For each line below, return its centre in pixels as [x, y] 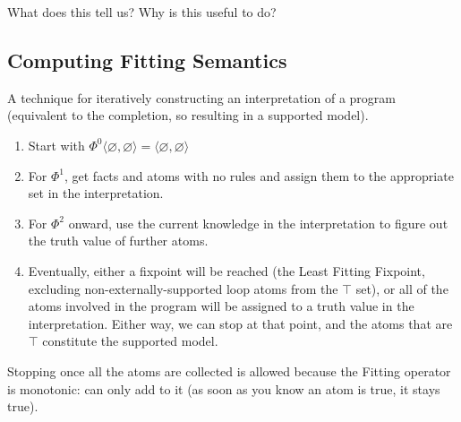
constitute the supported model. [130, 341]
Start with [56, 145]
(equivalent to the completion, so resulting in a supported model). [188, 115]
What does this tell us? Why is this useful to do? [142, 12]
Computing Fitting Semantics [147, 60]
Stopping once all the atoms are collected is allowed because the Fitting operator [229, 370]
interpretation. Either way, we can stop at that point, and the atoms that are [240, 323]
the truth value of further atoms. [118, 241]
